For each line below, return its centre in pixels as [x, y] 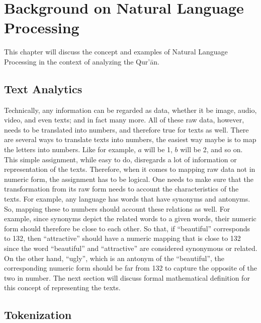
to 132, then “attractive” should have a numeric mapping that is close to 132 [122, 238]
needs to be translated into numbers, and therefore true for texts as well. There [126, 129]
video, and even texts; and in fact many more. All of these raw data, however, [124, 120]
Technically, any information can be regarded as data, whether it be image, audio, [130, 110]
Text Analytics [43, 88]
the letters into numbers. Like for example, [70, 149]
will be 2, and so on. [211, 149]
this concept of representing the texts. [62, 287]
